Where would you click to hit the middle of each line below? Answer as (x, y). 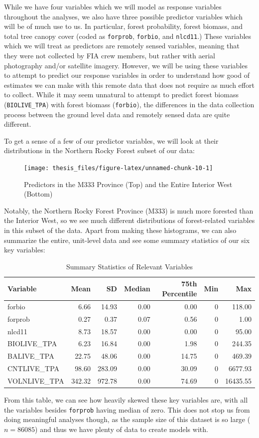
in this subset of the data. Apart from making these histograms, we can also (120, 230)
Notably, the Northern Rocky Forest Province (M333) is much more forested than (129, 210)
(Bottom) (38, 194)
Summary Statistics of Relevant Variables (129, 266)
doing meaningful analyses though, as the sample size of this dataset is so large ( (127, 419)
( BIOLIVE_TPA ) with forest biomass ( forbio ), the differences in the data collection (129, 104)
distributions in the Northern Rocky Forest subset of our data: (99, 150)
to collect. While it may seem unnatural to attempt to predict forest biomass (121, 95)
